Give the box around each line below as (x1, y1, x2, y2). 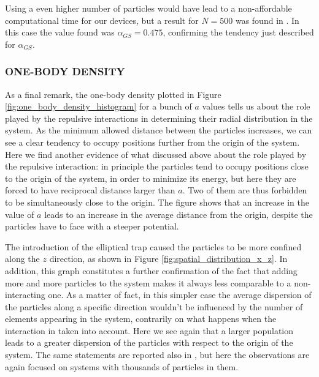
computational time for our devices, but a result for (5, 13, 199, 26)
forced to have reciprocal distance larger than (5, 184, 175, 196)
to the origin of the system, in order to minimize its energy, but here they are (5, 171, 296, 184)
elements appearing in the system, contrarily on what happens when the (5, 312, 277, 325)
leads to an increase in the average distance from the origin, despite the (44, 207, 313, 220)
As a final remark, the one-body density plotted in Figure (5, 88, 221, 100)
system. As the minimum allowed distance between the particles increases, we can (5, 124, 312, 136)
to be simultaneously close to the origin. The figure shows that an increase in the (5, 195, 309, 208)
